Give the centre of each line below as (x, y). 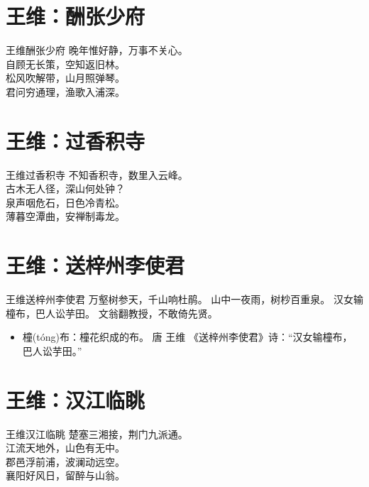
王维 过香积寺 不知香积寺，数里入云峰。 (97, 174)
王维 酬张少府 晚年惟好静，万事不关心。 (97, 50)
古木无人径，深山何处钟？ (65, 188)
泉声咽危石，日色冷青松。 (65, 202)
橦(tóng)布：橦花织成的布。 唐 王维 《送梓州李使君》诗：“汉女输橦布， (187, 337)
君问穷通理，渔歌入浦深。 (65, 91)
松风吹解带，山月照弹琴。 (65, 78)
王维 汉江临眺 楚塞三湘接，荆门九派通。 (97, 433)
